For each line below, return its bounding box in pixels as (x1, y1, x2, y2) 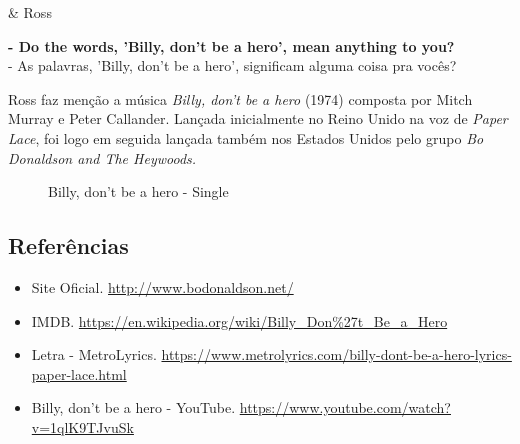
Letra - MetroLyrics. (31, 344, 157, 365)
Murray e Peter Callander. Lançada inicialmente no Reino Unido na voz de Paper (8, 108, 508, 129)
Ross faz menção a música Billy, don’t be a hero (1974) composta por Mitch (8, 88, 473, 109)
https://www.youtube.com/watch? (239, 397, 451, 418)
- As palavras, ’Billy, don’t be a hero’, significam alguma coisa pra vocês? (8, 55, 457, 76)
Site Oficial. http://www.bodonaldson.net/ (31, 276, 294, 297)
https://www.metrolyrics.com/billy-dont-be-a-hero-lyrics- (161, 344, 512, 365)
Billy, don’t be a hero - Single (48, 181, 229, 202)
